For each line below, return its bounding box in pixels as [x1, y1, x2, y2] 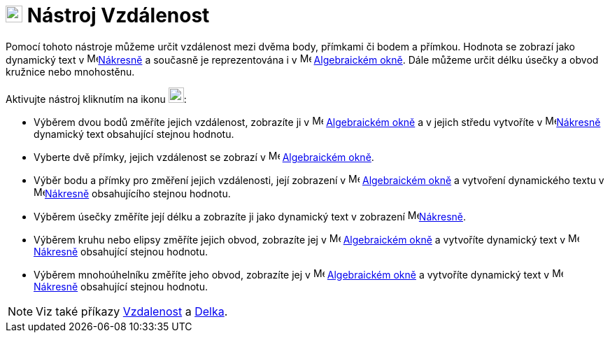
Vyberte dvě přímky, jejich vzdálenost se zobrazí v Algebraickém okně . [34, 150, 374, 163]
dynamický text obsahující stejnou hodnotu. [34, 127, 234, 140]
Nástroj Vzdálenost [27, 3, 210, 27]
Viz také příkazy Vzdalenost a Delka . [36, 304, 228, 318]
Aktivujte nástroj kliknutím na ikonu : [6, 92, 187, 105]
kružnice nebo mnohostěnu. [6, 65, 135, 78]
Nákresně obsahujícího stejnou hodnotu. [45, 187, 231, 199]
